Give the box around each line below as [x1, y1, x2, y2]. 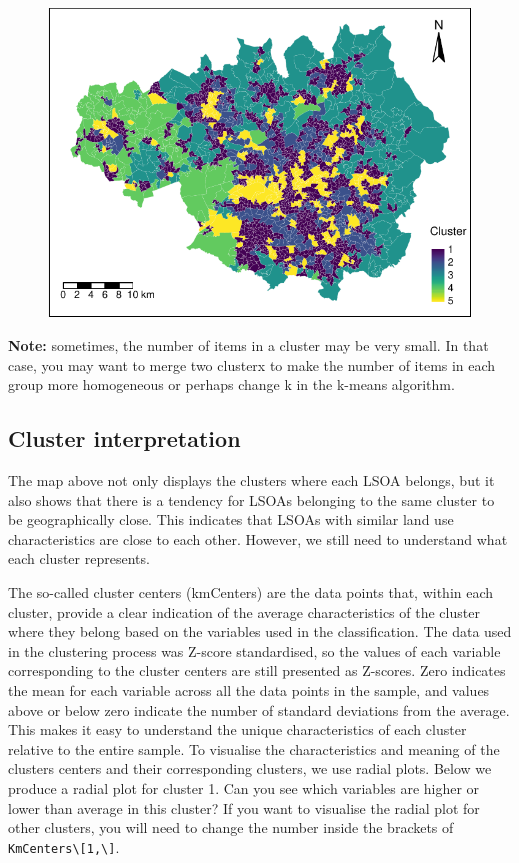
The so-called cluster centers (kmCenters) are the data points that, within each [8, 581, 494, 602]
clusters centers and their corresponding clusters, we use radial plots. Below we [8, 758, 492, 779]
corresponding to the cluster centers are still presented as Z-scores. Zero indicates [8, 660, 506, 681]
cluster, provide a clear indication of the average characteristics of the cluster [8, 601, 480, 622]
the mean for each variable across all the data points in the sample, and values [8, 679, 490, 700]
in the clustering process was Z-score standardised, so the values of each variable [8, 640, 501, 661]
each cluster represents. [8, 548, 150, 569]
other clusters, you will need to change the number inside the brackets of [8, 817, 454, 838]
